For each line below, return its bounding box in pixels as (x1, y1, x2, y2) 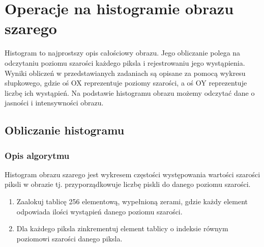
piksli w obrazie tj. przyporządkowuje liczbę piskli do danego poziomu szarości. (5, 179, 251, 189)
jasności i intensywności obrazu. (5, 97, 104, 108)
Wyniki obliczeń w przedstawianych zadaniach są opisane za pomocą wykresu (5, 67, 246, 78)
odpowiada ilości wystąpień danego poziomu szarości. (16, 206, 183, 216)
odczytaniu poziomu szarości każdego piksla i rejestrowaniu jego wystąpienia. (5, 57, 245, 68)
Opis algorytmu (5, 149, 70, 161)
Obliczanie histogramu (5, 122, 125, 138)
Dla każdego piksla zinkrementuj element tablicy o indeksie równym (16, 223, 228, 234)
